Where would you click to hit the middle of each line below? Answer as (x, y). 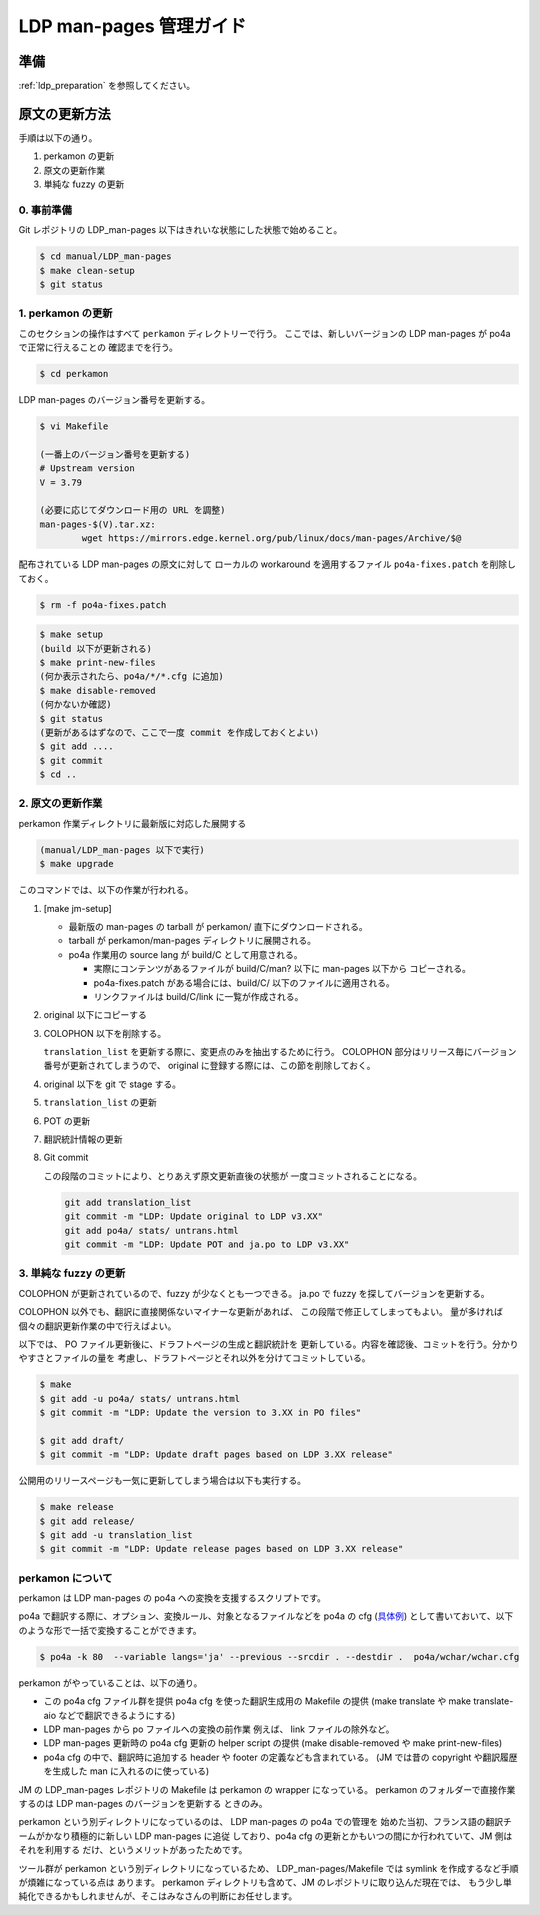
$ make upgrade (76, 864)
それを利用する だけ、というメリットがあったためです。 (133, 1850)
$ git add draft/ (82, 1440)
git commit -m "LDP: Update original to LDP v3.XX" (194, 1216)
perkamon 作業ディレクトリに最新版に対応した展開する (132, 823)
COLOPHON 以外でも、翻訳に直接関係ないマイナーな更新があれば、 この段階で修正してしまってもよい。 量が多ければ (261, 1312)
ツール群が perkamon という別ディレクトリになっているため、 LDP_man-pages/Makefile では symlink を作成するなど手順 (268, 1868)
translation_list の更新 (100, 1102)
